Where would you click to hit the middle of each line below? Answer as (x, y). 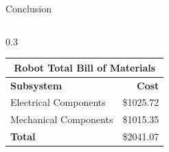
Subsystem (36, 85)
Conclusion (29, 8)
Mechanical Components (62, 119)
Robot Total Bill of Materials (85, 67)
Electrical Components (58, 102)
